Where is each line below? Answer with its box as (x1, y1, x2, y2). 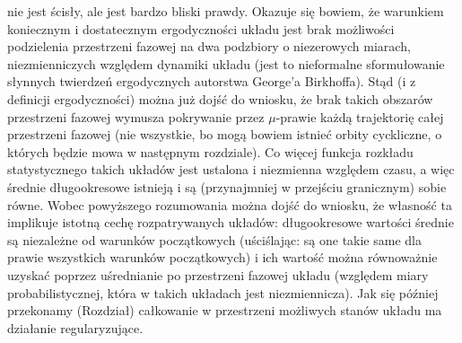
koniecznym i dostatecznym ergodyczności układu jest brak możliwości (7, 19, 395, 38)
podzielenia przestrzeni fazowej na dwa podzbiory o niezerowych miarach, (7, 37, 411, 56)
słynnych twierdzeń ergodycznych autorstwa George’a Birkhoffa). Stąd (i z (7, 72, 416, 91)
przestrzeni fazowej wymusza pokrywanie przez (7, 107, 265, 126)
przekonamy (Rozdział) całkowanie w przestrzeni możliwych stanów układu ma (7, 301, 442, 320)
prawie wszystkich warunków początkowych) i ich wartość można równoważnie (7, 248, 438, 267)
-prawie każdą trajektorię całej (275, 107, 444, 126)
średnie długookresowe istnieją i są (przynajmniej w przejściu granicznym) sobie (7, 177, 447, 196)
